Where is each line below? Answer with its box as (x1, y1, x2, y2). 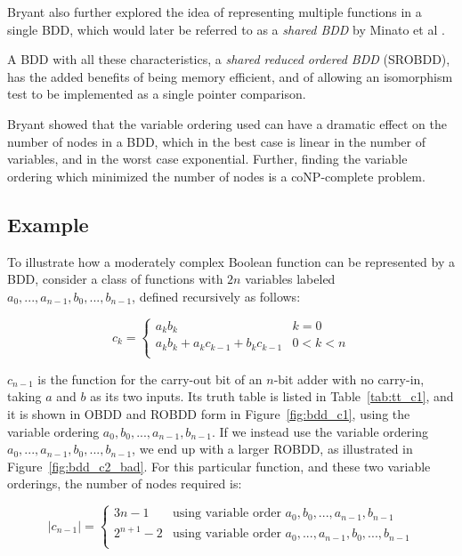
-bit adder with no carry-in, (273, 369, 425, 388)
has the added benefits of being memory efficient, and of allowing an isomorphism (7, 67, 453, 85)
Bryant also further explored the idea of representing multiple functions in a (7, 3, 422, 20)
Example (7, 210, 89, 238)
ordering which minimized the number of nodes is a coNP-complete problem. (7, 166, 426, 185)
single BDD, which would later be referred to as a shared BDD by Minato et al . (7, 20, 445, 38)
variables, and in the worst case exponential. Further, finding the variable (7, 149, 408, 168)
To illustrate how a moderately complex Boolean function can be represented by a (7, 252, 455, 270)
